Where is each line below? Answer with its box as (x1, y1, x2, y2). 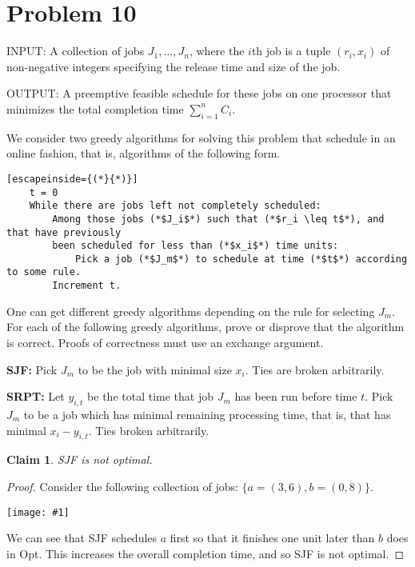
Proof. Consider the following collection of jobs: (6, 477, 238, 494)
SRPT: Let (6, 388, 65, 405)
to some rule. (6, 266, 82, 278)
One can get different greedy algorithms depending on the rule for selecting (6, 302, 375, 319)
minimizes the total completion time (6, 100, 184, 117)
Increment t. (52, 280, 122, 292)
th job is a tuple (251, 42, 331, 59)
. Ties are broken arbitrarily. (245, 361, 385, 377)
